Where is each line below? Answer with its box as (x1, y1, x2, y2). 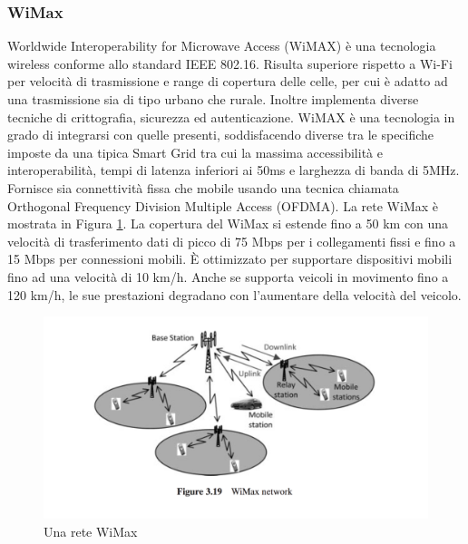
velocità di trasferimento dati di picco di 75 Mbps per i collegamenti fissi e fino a (7, 231, 456, 250)
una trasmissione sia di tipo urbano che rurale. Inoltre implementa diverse (7, 90, 419, 108)
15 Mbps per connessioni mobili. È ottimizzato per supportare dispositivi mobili (7, 249, 453, 268)
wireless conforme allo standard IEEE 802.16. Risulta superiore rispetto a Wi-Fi (7, 53, 453, 73)
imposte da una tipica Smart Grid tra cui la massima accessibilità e (7, 142, 383, 161)
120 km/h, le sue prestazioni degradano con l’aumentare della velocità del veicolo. (7, 285, 462, 304)
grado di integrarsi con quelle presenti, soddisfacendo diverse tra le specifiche (7, 125, 434, 144)
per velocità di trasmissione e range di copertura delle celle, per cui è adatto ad (7, 72, 448, 91)
